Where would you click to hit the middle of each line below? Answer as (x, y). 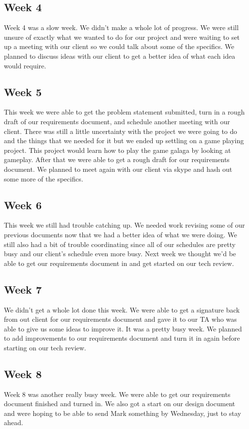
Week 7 (23, 289)
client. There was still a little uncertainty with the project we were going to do (121, 131)
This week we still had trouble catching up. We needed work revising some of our (124, 225)
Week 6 (23, 205)
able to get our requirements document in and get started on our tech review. (119, 263)
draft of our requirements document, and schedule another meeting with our (117, 121)
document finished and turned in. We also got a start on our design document (120, 404)
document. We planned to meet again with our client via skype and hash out (118, 169)
